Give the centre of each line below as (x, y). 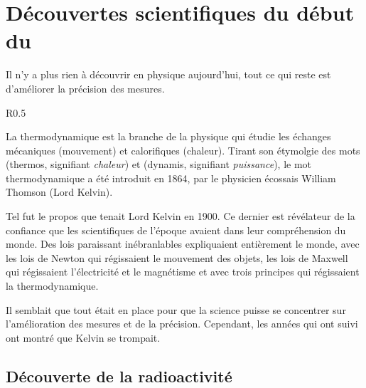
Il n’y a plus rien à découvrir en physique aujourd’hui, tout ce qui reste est (168, 74)
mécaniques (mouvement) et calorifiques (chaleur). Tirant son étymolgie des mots (183, 150)
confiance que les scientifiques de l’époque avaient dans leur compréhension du (176, 230)
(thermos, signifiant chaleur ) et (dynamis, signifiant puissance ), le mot (159, 164)
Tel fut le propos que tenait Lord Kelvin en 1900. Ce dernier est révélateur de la (181, 216)
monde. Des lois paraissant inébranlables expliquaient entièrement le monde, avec (183, 244)
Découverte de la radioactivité (119, 376)
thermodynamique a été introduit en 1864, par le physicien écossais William (171, 178)
